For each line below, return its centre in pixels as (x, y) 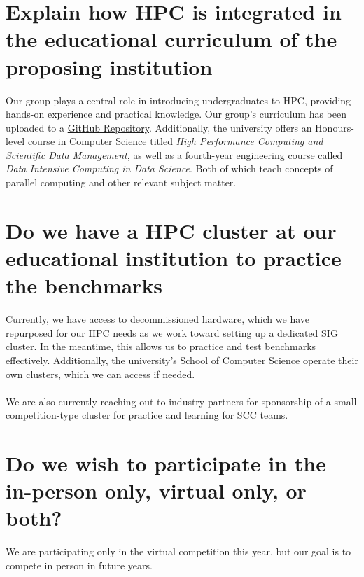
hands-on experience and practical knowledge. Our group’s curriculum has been (176, 114)
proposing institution (109, 66)
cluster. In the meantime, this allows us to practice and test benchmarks (161, 346)
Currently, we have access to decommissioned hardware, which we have (157, 319)
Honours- (335, 127)
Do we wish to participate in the (166, 463)
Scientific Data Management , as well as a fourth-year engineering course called (174, 154)
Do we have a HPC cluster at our (171, 230)
